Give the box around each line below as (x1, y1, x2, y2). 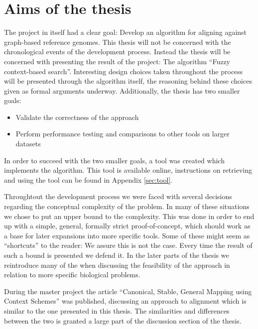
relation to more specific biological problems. (4, 269, 140, 280)
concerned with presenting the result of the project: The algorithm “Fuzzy (4, 56, 230, 66)
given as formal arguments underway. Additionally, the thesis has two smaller (4, 85, 240, 96)
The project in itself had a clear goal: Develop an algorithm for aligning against (4, 27, 247, 37)
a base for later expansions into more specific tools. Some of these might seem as (4, 230, 250, 240)
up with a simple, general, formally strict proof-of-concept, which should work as (4, 220, 251, 231)
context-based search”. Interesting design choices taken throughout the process (4, 66, 243, 76)
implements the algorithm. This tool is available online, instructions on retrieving (4, 165, 252, 175)
